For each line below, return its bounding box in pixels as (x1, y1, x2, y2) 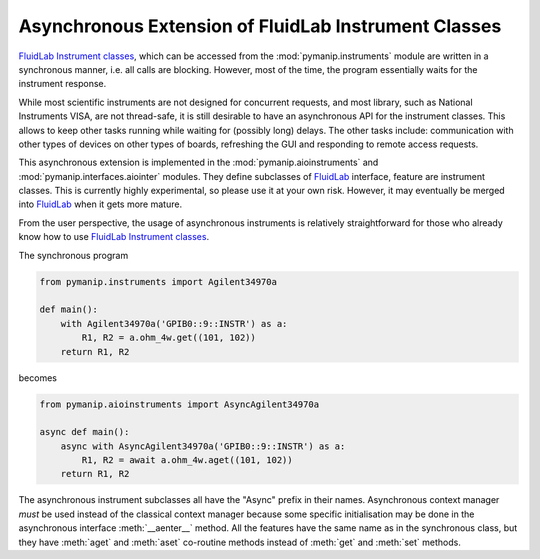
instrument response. (18, 78, 107, 90)
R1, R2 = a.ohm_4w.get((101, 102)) (81, 332, 257, 344)
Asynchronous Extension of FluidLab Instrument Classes (18, 15, 502, 37)
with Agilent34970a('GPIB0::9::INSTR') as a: (60, 318, 288, 329)
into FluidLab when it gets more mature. (18, 198, 183, 210)
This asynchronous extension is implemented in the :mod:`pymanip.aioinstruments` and (18, 156, 379, 169)
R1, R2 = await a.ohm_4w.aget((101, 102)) (81, 455, 294, 466)
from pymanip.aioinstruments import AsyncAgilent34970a (39, 398, 320, 410)
